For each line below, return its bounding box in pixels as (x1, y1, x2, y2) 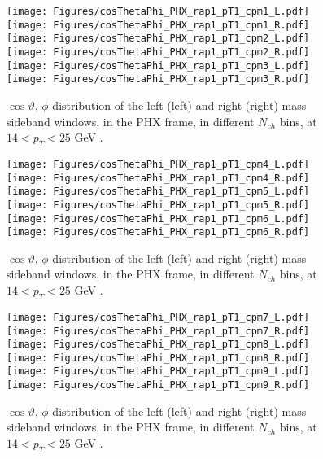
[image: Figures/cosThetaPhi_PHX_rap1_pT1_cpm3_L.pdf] (7, 59, 310, 72)
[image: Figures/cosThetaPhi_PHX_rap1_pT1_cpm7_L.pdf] (7, 311, 310, 323)
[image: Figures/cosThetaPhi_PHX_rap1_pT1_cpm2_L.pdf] (7, 33, 310, 45)
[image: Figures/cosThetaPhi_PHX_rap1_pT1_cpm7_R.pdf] (7, 325, 310, 337)
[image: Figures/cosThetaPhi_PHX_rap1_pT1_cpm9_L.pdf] (7, 365, 310, 378)
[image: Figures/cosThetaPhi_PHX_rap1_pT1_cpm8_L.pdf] (7, 339, 310, 351)
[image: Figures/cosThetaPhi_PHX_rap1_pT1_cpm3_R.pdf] (7, 73, 310, 85)
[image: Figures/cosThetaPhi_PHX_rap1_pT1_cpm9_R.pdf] (7, 379, 310, 391)
